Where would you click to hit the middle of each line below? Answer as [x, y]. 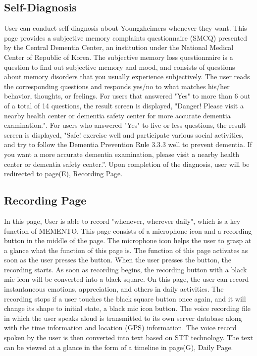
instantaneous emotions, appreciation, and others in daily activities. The [114, 289]
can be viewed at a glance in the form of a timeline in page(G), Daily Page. [119, 347]
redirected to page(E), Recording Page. [63, 174]
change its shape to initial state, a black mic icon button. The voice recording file [128, 308]
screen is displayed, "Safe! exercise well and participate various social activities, [124, 134]
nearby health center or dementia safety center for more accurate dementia [117, 115]
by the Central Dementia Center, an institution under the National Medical [119, 47]
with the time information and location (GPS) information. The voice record [120, 328]
